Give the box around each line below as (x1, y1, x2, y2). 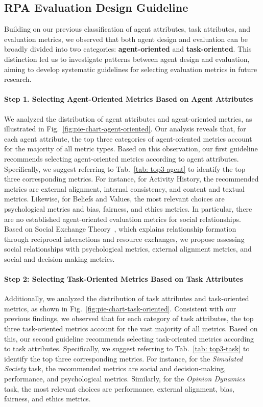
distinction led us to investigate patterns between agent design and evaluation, (4, 53, 250, 64)
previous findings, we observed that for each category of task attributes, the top (4, 313, 254, 324)
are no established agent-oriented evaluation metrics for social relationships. (4, 213, 241, 224)
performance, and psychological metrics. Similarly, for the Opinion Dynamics (4, 373, 245, 384)
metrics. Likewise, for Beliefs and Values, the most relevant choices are (4, 193, 225, 204)
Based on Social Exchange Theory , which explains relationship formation (4, 223, 236, 234)
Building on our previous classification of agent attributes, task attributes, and (4, 24, 250, 34)
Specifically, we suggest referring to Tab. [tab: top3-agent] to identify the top (4, 163, 246, 174)
